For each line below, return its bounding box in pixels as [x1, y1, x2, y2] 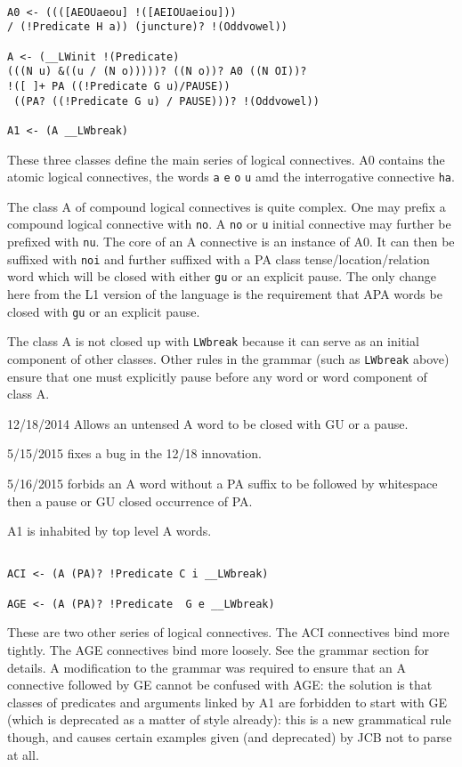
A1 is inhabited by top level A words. [7, 521, 212, 540]
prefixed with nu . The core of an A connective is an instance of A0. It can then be [7, 232, 455, 251]
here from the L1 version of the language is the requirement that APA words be [7, 285, 442, 303]
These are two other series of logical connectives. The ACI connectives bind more [7, 623, 450, 642]
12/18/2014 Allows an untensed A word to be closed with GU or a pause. [7, 414, 409, 432]
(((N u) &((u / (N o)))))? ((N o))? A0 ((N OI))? [7, 65, 307, 78]
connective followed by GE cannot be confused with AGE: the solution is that [7, 675, 433, 694]
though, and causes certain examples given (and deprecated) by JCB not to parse [7, 727, 452, 746]
